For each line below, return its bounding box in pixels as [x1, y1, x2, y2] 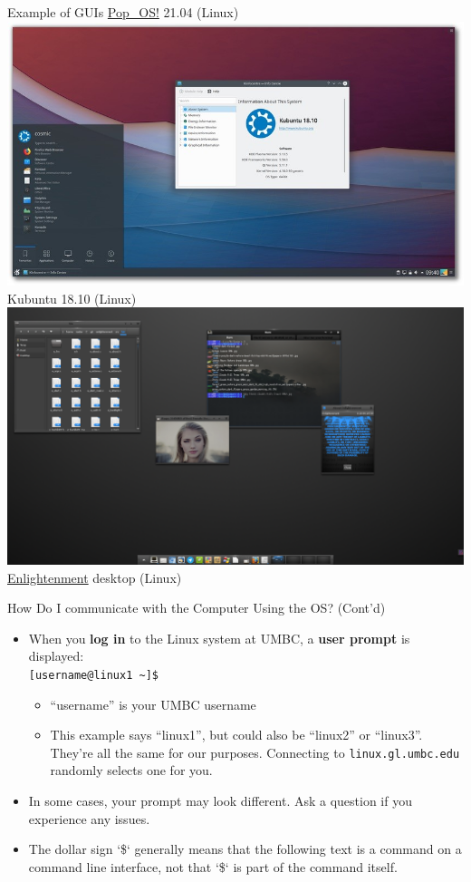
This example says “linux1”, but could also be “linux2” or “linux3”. [50, 725, 423, 744]
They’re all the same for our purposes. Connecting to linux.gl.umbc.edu [50, 742, 460, 761]
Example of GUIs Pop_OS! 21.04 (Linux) [7, 3, 239, 21]
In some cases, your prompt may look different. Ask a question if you [28, 791, 412, 809]
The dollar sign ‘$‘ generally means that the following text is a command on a [28, 839, 462, 858]
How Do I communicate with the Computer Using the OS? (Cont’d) [7, 598, 386, 617]
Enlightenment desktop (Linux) [7, 567, 182, 586]
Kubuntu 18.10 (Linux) [7, 288, 137, 307]
